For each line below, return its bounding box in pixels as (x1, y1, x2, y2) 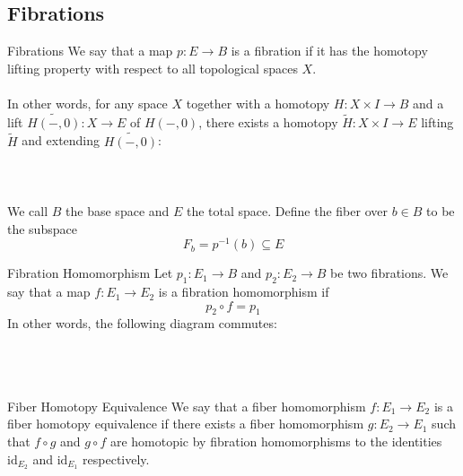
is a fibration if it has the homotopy (231, 41, 428, 60)
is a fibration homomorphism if (158, 282, 329, 301)
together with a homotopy (186, 93, 330, 112)
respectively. (83, 449, 150, 468)
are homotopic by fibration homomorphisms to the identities (109, 432, 442, 450)
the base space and (66, 201, 170, 220)
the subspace (7, 219, 77, 238)
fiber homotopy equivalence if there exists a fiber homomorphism (7, 414, 364, 433)
